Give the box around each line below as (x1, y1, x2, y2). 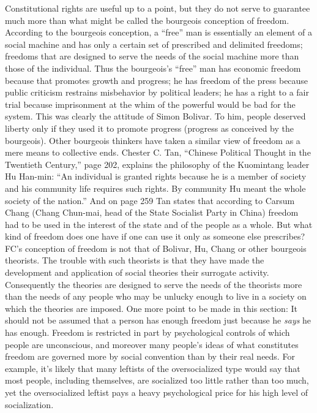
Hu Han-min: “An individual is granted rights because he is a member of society (5, 170, 307, 183)
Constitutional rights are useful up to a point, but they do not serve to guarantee (5, 2, 310, 14)
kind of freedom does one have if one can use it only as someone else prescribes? (5, 230, 305, 243)
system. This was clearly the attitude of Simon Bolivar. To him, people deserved (5, 110, 306, 123)
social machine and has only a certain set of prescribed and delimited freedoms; (5, 37, 303, 50)
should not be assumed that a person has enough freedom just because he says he (5, 314, 311, 327)
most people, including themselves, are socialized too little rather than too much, (5, 374, 309, 387)
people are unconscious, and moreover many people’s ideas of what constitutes (5, 338, 299, 350)
